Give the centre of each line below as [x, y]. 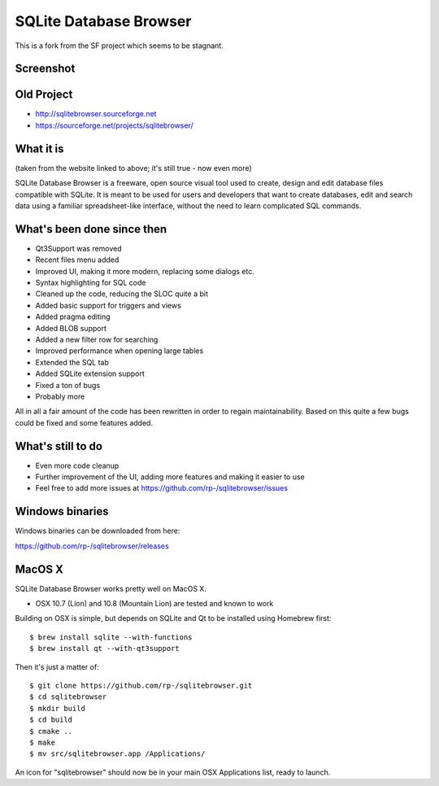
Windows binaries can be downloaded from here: [98, 531]
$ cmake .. [51, 731]
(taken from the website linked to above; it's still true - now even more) [133, 168]
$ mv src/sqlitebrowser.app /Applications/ [117, 754]
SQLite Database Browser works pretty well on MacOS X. [111, 588]
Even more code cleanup [77, 465]
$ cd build [51, 720]
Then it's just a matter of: [57, 666]
